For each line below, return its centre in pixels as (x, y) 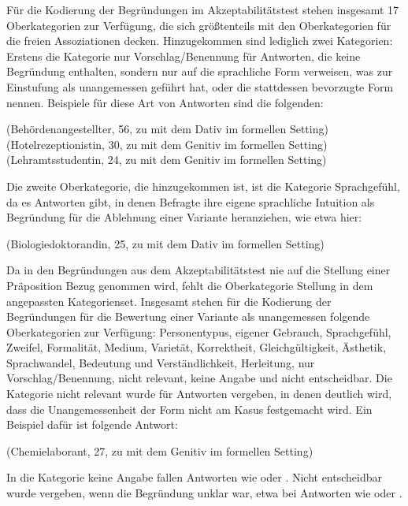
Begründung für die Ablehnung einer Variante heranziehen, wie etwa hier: (184, 217)
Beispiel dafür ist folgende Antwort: (92, 424)
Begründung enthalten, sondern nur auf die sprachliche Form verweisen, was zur (200, 71)
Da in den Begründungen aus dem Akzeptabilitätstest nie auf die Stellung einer (198, 270)
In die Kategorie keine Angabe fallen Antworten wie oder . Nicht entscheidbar (194, 477)
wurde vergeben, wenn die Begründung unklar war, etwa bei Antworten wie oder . (204, 493)
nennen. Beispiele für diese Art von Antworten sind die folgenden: (165, 102)
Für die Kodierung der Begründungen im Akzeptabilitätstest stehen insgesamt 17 (203, 9)
